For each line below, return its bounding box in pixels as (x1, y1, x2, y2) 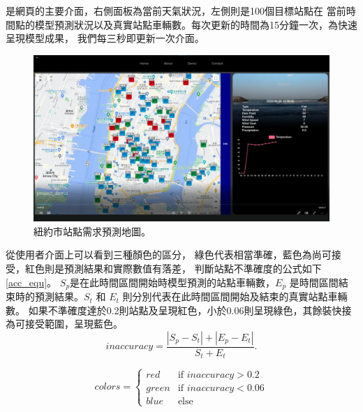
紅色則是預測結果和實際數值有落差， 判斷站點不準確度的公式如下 (24, 261, 322, 276)
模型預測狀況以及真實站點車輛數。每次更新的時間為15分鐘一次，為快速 (34, 17, 357, 31)
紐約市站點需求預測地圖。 (34, 223, 151, 238)
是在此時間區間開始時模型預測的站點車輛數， (70, 274, 276, 289)
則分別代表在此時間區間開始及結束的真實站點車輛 (122, 289, 348, 304)
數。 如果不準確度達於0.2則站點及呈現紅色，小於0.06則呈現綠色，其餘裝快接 (6, 302, 352, 317)
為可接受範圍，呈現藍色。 (6, 316, 123, 331)
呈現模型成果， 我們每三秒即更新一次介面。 (6, 31, 205, 45)
